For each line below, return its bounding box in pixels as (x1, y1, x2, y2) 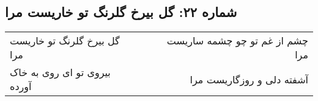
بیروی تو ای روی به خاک (10, 65, 111, 80)
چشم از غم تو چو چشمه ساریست (166, 33, 308, 48)
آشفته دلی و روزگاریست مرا (190, 72, 308, 86)
